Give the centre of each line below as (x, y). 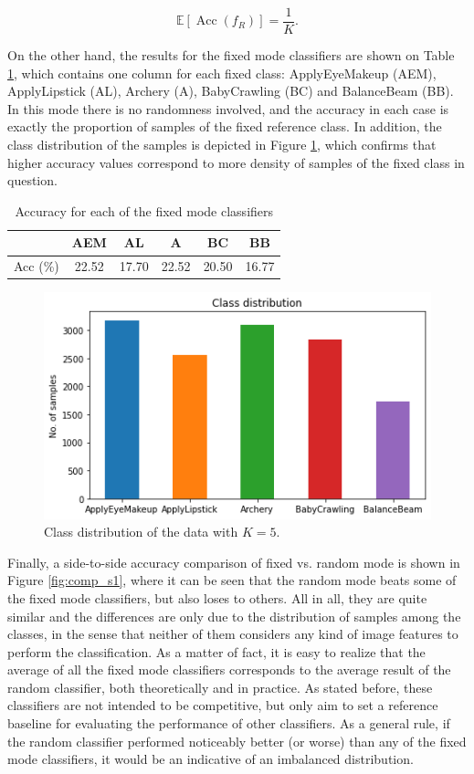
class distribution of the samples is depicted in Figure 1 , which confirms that (222, 145)
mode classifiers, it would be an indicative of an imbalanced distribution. (211, 759)
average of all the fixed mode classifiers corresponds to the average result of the (229, 669)
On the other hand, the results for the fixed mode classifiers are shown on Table (231, 55)
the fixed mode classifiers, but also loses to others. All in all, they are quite (217, 597)
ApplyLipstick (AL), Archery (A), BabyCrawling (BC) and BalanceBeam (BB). (231, 91)
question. (32, 180)
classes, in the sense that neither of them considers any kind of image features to (233, 634)
